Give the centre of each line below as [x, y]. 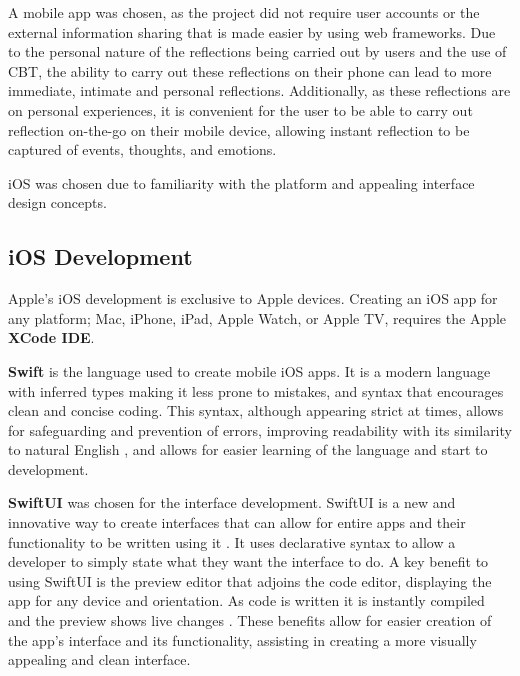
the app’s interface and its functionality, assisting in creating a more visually [242, 639]
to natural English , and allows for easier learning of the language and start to [248, 449]
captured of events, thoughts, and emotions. [142, 149]
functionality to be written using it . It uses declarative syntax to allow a [232, 541]
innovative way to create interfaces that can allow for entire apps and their [237, 522]
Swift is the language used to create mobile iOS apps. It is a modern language [249, 370]
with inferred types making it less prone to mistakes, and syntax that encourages [256, 390]
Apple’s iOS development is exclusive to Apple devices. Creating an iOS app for [253, 298]
